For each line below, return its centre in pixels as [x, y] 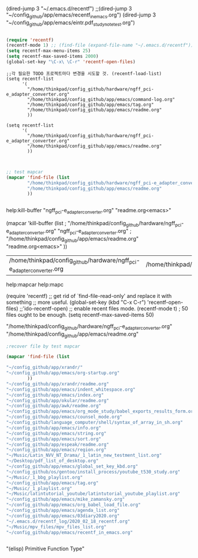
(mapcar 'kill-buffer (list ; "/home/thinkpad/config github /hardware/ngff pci [94, 224]
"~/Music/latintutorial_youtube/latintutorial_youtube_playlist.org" [93, 494]
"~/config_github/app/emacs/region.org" [57, 450]
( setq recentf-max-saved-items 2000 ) [52, 56]
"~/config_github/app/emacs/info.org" [54, 428]
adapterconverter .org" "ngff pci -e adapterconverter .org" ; [70, 231]
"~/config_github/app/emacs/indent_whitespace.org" [71, 390]
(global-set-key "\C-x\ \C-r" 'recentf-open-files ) [71, 62]
